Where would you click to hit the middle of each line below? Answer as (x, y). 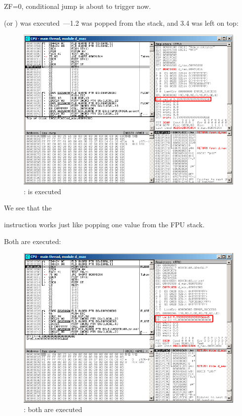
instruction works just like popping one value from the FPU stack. (104, 224)
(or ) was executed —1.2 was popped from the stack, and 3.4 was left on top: (121, 22)
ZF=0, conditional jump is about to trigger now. (78, 6)
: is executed (42, 191)
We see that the (28, 208)
